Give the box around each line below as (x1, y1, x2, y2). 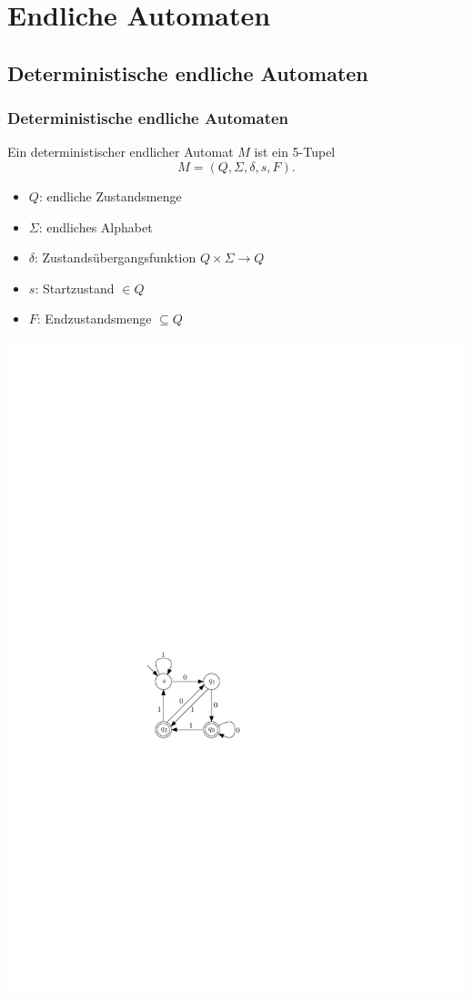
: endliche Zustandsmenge (38, 186, 182, 205)
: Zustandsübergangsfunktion (35, 248, 196, 267)
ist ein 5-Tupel (254, 142, 336, 161)
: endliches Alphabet (38, 217, 153, 236)
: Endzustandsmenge (36, 309, 152, 328)
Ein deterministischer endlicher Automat (7, 142, 234, 161)
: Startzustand (35, 278, 115, 297)
